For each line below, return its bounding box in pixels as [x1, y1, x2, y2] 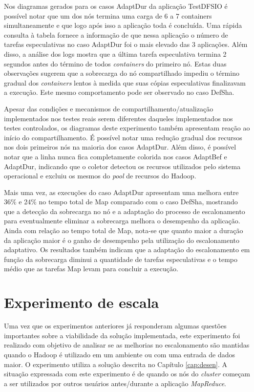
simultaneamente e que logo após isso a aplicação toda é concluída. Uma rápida [4, 20, 242, 30]
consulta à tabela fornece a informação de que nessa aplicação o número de [4, 29, 228, 40]
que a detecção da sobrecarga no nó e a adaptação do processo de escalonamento [4, 206, 245, 216]
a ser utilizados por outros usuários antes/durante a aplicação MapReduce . [4, 378, 226, 388]
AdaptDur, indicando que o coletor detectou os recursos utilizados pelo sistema [4, 161, 241, 171]
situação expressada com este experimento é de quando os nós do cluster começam [4, 369, 250, 379]
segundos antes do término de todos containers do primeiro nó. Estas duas [4, 58, 227, 68]
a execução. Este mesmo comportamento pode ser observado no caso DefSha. [4, 87, 234, 97]
